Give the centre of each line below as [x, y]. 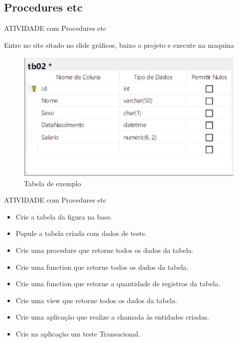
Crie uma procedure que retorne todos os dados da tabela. [105, 250]
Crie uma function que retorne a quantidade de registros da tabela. [118, 284]
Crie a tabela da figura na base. [64, 216]
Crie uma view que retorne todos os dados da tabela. [96, 300]
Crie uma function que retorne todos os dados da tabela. [102, 267]
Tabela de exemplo [53, 183]
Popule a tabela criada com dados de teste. [81, 233]
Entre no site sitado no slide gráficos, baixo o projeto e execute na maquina [119, 45]
